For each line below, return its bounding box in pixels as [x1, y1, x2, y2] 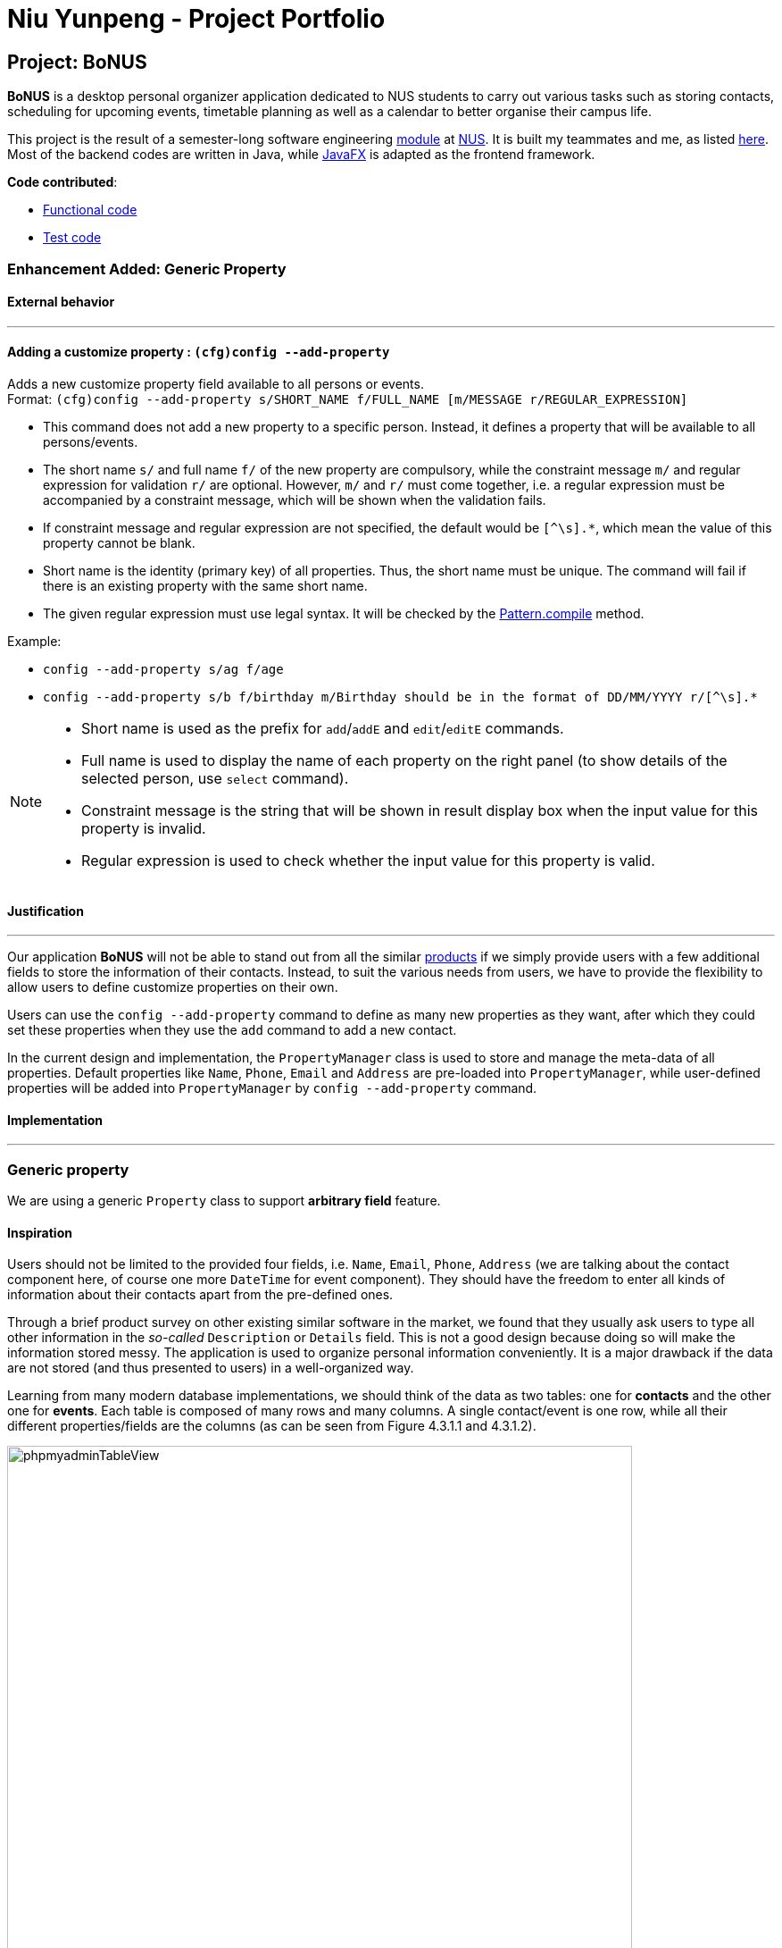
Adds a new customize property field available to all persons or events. [7, 375, 424, 391]
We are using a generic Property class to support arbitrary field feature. [7, 1193, 441, 1209]
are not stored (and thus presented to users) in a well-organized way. [7, 1360, 414, 1376]
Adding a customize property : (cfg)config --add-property [7, 344, 390, 360]
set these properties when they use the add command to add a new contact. [7, 1022, 457, 1038]
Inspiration [7, 1224, 72, 1240]
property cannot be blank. [43, 534, 195, 550]
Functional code [43, 202, 137, 218]
